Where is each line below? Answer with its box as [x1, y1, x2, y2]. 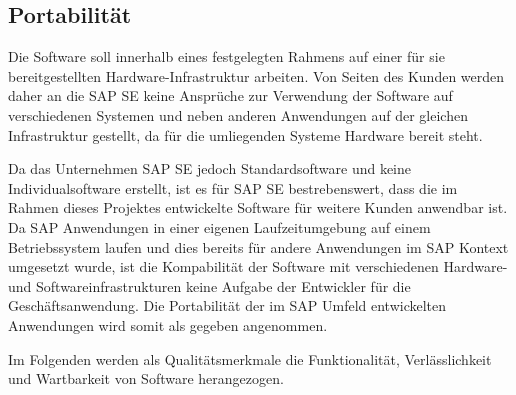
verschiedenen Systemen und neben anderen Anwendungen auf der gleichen [8, 104, 468, 125]
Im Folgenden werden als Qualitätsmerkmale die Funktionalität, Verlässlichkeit [8, 348, 492, 369]
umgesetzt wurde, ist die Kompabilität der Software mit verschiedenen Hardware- [8, 256, 508, 277]
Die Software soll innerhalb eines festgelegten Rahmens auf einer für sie [8, 46, 445, 67]
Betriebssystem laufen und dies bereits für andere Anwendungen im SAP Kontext [8, 236, 509, 257]
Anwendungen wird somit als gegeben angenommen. [8, 314, 328, 335]
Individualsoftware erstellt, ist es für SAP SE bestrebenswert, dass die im [8, 177, 458, 198]
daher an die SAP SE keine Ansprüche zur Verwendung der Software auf [8, 85, 453, 106]
